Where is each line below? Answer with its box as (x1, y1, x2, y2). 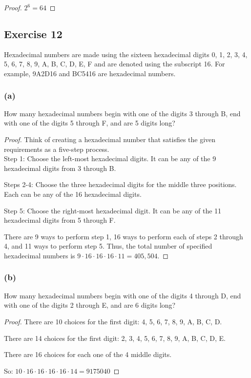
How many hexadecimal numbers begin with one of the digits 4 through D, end (4, 290, 241, 300)
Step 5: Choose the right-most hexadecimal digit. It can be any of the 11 (4, 205, 222, 215)
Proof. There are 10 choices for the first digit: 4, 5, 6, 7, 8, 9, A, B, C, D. (4, 316, 222, 326)
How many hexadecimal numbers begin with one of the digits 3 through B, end (4, 108, 241, 118)
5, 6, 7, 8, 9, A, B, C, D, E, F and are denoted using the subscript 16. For (4, 59, 225, 69)
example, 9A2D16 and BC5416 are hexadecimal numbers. (4, 68, 176, 78)
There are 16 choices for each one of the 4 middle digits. (4, 349, 172, 359)
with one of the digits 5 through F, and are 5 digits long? (4, 118, 175, 128)
